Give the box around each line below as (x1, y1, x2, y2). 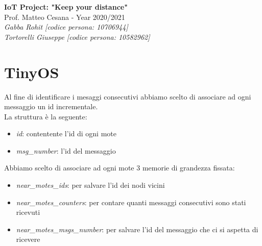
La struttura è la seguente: (4, 111, 87, 121)
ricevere (16, 234, 40, 244)
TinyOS (4, 61, 59, 82)
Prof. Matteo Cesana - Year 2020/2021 (4, 11, 125, 22)
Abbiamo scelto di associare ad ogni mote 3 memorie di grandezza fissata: (4, 162, 235, 173)
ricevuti (16, 207, 40, 217)
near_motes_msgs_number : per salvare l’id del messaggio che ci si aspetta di (16, 224, 258, 234)
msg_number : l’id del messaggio (16, 145, 116, 156)
